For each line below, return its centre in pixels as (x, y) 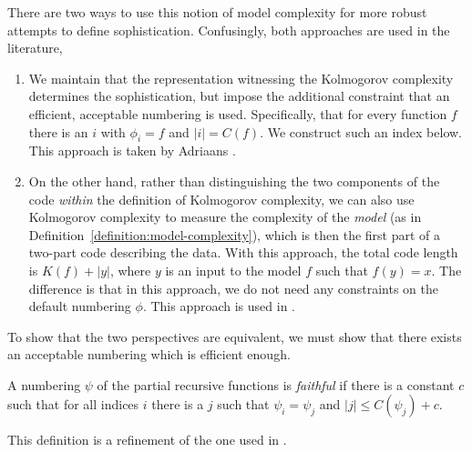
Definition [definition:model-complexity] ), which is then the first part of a (235, 234)
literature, (35, 48)
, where (130, 270)
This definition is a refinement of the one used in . (147, 440)
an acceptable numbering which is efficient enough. (149, 354)
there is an (58, 131)
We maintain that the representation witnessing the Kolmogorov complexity (241, 78)
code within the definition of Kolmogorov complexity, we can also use (221, 199)
